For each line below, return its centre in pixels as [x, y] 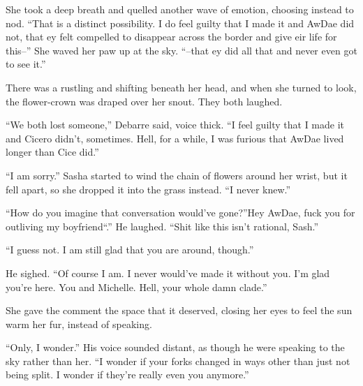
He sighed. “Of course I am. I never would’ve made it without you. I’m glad [168, 273]
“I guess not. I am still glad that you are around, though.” [130, 250]
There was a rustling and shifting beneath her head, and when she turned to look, [181, 87]
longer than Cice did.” [52, 152]
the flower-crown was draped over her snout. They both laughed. [144, 101]
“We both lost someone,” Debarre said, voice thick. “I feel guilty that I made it [175, 125]
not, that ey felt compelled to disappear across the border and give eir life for [171, 37]
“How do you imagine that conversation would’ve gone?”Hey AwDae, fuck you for [180, 213]
